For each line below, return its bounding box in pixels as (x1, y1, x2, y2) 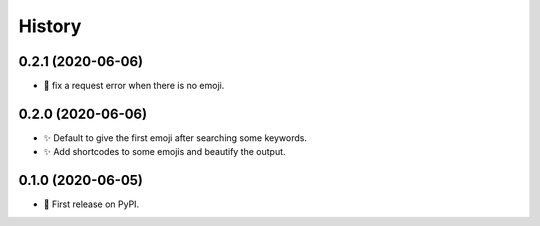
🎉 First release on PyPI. (43, 198, 140, 210)
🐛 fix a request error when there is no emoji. (43, 80, 225, 92)
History (18, 15, 82, 37)
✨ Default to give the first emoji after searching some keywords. (43, 131, 307, 144)
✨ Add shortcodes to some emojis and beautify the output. (43, 146, 286, 158)
